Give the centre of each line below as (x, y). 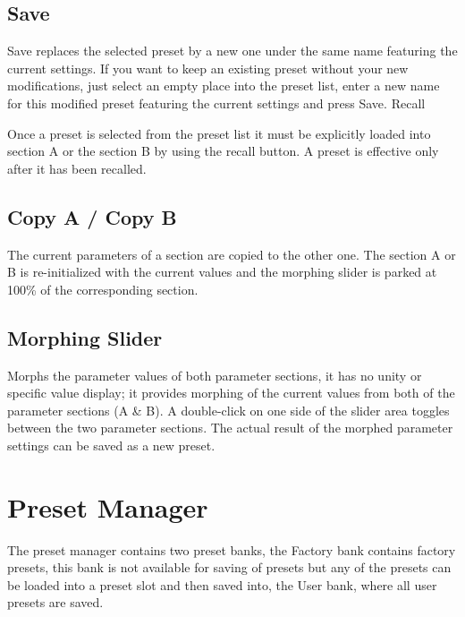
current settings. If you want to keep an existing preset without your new (208, 68)
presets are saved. (55, 602)
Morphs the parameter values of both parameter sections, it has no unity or (215, 375)
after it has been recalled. (77, 168)
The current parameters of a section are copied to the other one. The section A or (232, 254)
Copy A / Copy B (92, 216)
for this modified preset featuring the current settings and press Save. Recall (216, 103)
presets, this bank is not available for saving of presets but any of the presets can (229, 567)
